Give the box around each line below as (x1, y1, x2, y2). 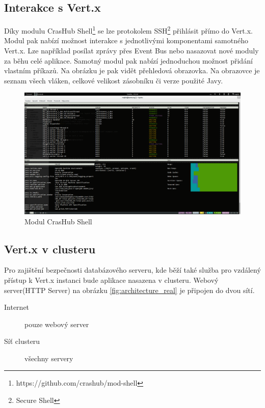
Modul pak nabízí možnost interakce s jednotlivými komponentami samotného (4, 35, 249, 46)
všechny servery (24, 353, 73, 363)
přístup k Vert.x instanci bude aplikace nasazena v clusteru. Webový (4, 274, 219, 285)
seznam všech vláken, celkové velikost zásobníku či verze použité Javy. (4, 75, 223, 85)
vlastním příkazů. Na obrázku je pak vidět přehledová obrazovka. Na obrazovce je (4, 65, 260, 76)
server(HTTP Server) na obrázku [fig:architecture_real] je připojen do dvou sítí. (4, 284, 255, 295)
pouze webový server (24, 318, 89, 329)
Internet (4, 302, 30, 312)
